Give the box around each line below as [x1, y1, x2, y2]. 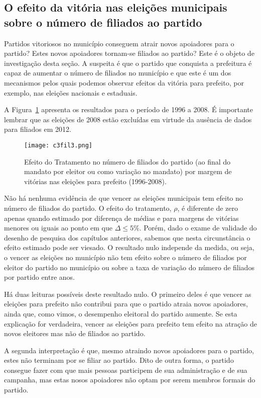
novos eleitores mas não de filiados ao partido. [4, 328, 146, 339]
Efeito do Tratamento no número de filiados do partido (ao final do [24, 156, 231, 167]
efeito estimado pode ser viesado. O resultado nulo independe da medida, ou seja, [4, 242, 254, 253]
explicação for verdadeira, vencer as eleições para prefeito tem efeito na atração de [4, 318, 257, 329]
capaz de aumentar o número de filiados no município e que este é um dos [4, 67, 231, 78]
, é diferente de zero [177, 202, 238, 213]
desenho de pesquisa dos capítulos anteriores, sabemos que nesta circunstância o [4, 232, 250, 243]
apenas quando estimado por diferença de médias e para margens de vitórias [4, 212, 239, 223]
